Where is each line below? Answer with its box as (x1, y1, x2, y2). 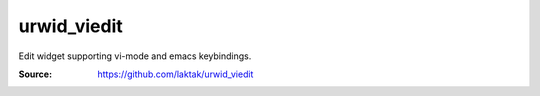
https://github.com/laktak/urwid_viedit (97, 68, 254, 80)
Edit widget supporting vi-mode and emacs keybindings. (18, 50, 252, 62)
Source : (18, 68, 53, 80)
